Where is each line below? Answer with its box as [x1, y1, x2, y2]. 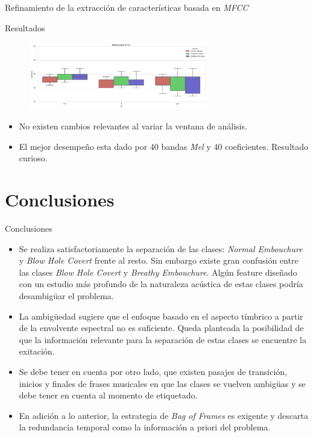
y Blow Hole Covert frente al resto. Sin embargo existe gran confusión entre [19, 254, 299, 267]
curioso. [19, 152, 48, 164]
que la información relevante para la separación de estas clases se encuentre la [19, 333, 306, 346]
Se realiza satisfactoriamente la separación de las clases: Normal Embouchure [19, 242, 303, 255]
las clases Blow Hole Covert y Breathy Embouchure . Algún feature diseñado [19, 265, 297, 278]
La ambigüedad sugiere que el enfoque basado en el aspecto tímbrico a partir [19, 309, 303, 322]
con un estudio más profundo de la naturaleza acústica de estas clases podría [19, 277, 303, 290]
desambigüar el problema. [19, 289, 114, 302]
